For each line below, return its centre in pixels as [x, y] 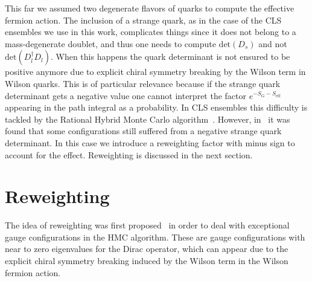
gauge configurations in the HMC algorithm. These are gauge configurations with [155, 237]
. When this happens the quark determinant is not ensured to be [170, 57]
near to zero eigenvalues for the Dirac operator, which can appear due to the [147, 249]
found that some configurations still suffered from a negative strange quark [143, 131]
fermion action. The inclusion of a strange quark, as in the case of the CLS [143, 20]
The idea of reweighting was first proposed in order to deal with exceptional [147, 225]
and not [273, 43]
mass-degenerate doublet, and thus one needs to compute [110, 43]
